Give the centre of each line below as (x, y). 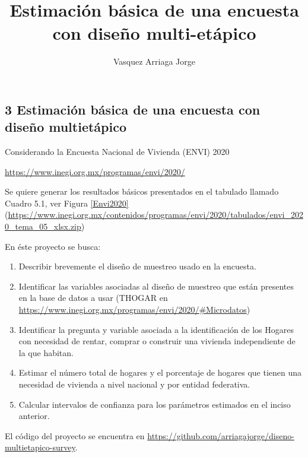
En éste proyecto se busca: (53, 246)
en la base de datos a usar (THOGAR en (93, 298)
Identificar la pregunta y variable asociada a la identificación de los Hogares (156, 329)
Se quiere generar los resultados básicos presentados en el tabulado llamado (142, 191)
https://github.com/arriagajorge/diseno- (221, 435)
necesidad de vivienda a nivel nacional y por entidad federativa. (134, 384)
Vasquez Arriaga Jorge (154, 61)
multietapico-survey (40, 447)
